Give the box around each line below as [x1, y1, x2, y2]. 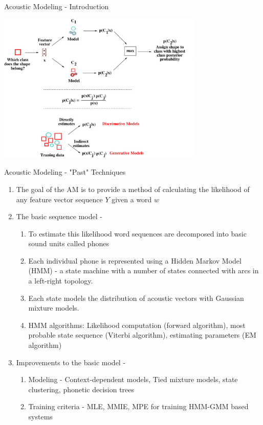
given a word [112, 194, 152, 204]
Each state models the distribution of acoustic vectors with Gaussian [28, 292, 244, 303]
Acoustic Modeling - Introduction [4, 1, 109, 11]
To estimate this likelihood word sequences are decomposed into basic [28, 228, 247, 239]
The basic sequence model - [16, 211, 102, 222]
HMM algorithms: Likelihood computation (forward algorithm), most [28, 319, 246, 330]
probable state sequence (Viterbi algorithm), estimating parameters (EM [28, 329, 256, 340]
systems [28, 411, 53, 421]
